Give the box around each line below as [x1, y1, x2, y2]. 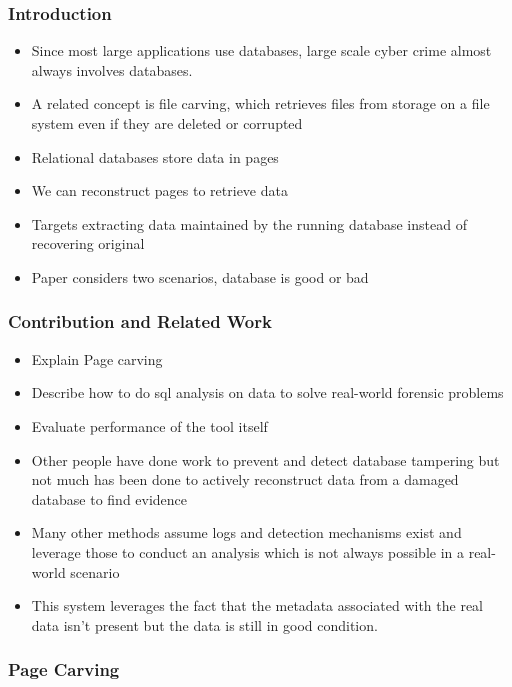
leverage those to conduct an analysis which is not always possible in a [31, 541, 465, 562]
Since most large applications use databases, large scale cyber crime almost [31, 40, 492, 61]
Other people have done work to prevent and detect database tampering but [31, 449, 500, 470]
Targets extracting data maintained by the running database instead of [31, 213, 467, 234]
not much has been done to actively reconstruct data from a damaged [31, 469, 459, 490]
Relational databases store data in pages [31, 146, 279, 167]
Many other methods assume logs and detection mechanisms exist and [31, 522, 462, 543]
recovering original [31, 233, 145, 254]
